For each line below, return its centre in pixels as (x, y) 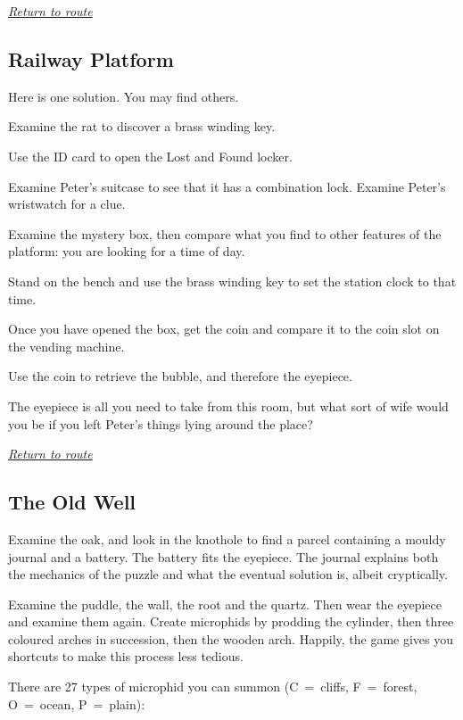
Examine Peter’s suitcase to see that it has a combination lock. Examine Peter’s (227, 186)
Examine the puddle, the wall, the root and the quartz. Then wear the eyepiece (225, 604)
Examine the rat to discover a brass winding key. (142, 126)
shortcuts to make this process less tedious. (126, 656)
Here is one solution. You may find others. (124, 96)
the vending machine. (66, 346)
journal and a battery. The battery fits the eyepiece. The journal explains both (223, 556)
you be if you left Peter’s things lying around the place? (161, 423)
